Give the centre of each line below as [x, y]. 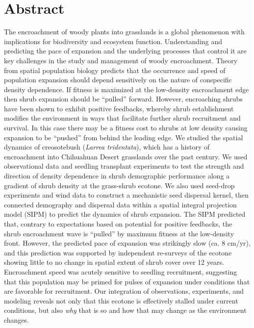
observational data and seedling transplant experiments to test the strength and [124, 166]
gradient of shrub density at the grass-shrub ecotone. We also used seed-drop [119, 185]
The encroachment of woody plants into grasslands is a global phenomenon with [124, 32]
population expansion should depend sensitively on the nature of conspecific [118, 80]
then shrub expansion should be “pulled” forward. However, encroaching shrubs [123, 99]
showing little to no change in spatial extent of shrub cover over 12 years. [114, 262]
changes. [17, 319]
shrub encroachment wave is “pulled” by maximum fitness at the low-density [119, 233]
